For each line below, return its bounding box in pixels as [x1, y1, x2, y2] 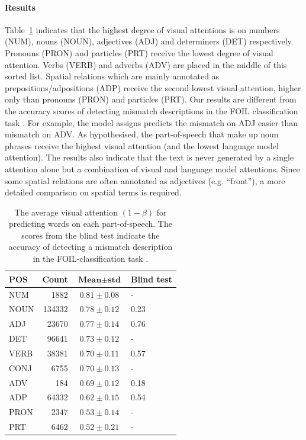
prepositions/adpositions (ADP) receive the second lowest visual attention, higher [5, 81, 301, 94]
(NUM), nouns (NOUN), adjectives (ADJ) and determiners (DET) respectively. [5, 35, 294, 47]
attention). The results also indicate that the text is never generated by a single [5, 151, 294, 163]
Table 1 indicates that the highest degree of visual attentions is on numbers [5, 23, 280, 36]
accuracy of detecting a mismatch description [8, 240, 173, 253]
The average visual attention [14, 205, 118, 218]
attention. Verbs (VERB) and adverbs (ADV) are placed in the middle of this [5, 58, 287, 70]
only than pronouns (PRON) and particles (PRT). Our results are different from [5, 93, 297, 105]
